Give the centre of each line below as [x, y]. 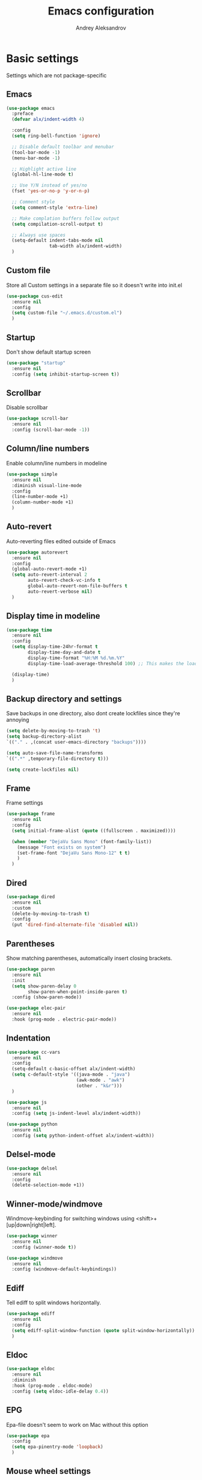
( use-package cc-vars [33, 1052]
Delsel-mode [31, 1154]
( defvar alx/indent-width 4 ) [48, 120]
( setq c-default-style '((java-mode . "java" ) [71, 1075]
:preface [23, 114]
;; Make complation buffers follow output [66, 218]
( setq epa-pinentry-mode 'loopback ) [57, 1447]
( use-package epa [28, 1436]
